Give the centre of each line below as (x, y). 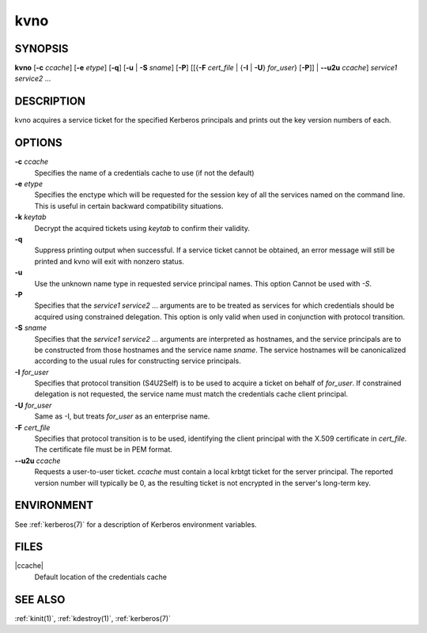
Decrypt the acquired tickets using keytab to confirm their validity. (142, 228)
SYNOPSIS (42, 49)
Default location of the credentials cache (101, 577)
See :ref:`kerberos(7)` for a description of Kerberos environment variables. (136, 524)
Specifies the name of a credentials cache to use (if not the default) (144, 172)
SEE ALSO (40, 599)
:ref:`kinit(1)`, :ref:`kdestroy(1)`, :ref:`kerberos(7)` (93, 618)
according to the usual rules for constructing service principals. (138, 361)
